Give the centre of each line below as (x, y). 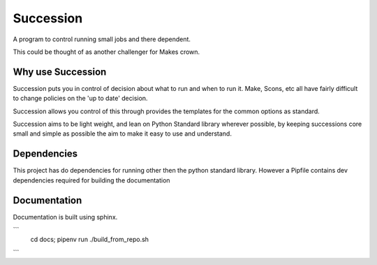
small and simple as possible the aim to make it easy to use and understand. (122, 134)
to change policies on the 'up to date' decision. (80, 99)
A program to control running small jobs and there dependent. (102, 39)
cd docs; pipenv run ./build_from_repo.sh (90, 239)
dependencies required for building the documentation (91, 180)
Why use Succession (60, 72)
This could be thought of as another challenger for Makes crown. (106, 52)
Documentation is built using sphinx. (65, 217)
